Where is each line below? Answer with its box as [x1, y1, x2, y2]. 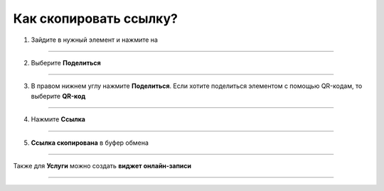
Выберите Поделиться [31, 58, 101, 67]
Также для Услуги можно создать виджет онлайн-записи [13, 161, 192, 170]
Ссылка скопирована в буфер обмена [31, 138, 149, 147]
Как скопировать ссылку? [13, 11, 178, 26]
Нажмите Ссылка [31, 115, 85, 124]
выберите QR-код [31, 92, 86, 100]
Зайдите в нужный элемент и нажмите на [31, 36, 158, 44]
